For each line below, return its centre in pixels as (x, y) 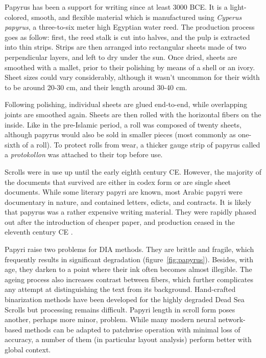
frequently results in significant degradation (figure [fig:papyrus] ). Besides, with (129, 259)
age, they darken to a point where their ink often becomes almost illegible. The (128, 269)
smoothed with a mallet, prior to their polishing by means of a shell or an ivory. (130, 67)
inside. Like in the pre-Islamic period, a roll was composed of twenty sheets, (123, 124)
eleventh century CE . (39, 232)
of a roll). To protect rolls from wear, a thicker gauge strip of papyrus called (141, 144)
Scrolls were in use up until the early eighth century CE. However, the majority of (133, 171)
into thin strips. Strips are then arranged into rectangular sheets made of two (126, 47)
